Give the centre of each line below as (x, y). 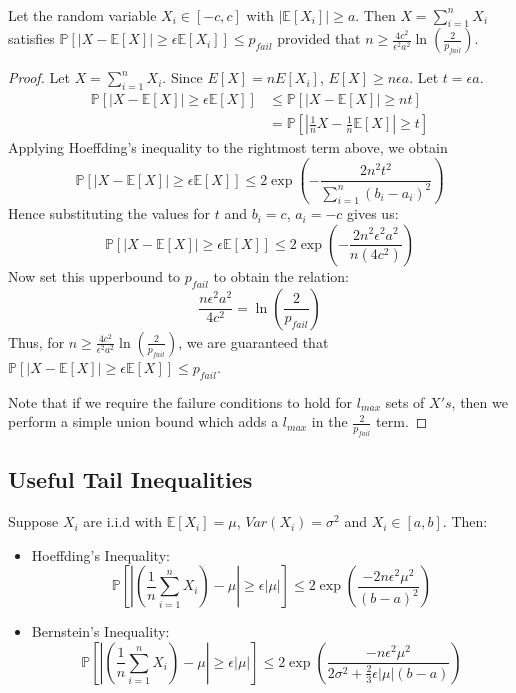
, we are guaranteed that (253, 341)
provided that (319, 38)
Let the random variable (82, 14)
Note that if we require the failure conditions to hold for (180, 401)
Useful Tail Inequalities (130, 479)
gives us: (373, 213)
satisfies (31, 38)
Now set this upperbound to (94, 275)
